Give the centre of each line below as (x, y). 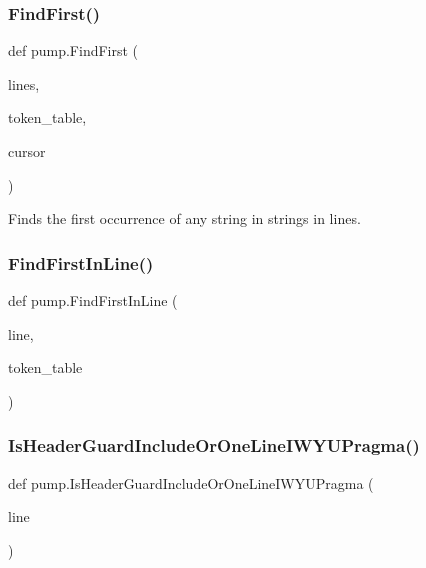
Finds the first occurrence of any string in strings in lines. (184, 218)
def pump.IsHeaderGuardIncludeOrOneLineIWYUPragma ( (191, 482)
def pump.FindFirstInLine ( (93, 300)
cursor (27, 151)
